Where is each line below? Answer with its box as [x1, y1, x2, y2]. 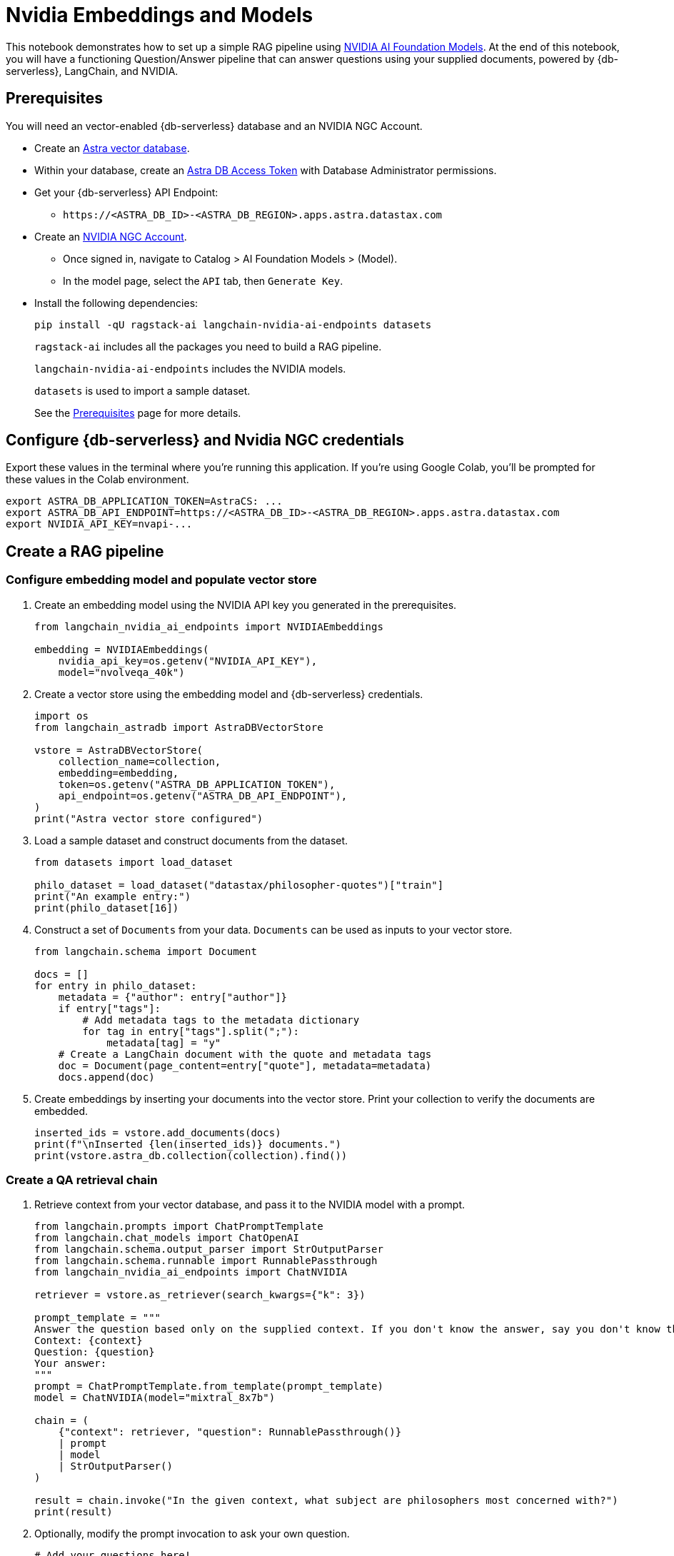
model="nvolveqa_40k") [58, 666, 185, 678]
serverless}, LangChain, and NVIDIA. [6, 64, 178, 77]
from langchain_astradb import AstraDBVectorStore [34, 721, 323, 733]
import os [34, 709, 89, 722]
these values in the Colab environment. [6, 473, 189, 486]
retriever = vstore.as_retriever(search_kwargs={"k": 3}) [34, 1289, 366, 1301]
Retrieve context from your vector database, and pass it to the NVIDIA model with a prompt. [34, 1198, 466, 1211]
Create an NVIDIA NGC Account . [34, 230, 187, 243]
